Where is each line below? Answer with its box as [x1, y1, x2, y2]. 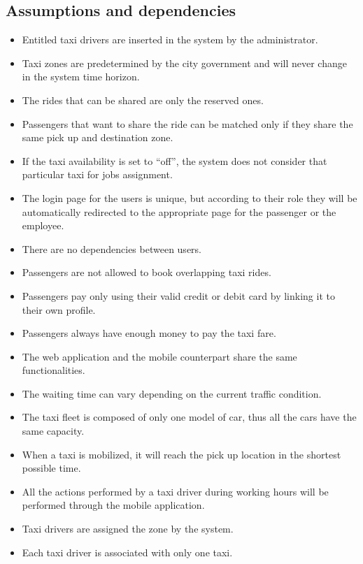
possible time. [22, 461, 81, 475]
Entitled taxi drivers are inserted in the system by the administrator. [22, 32, 318, 47]
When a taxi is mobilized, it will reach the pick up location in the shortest [22, 447, 341, 461]
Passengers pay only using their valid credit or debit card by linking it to [22, 288, 335, 303]
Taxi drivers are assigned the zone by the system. [22, 521, 234, 536]
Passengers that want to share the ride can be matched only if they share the [22, 116, 353, 131]
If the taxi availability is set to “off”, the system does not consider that [22, 153, 327, 168]
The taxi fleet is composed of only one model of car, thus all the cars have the [22, 410, 357, 424]
